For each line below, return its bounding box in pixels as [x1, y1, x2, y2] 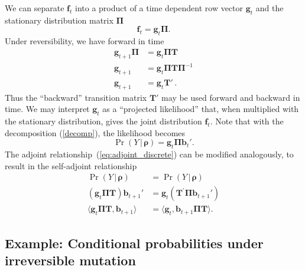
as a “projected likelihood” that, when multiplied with [102, 103, 299, 115]
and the [255, 2, 284, 14]
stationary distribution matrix [5, 14, 113, 26]
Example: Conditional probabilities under [5, 233, 264, 252]
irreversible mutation [5, 251, 136, 269]
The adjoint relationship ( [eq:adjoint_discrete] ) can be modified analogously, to [5, 148, 294, 160]
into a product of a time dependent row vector [75, 2, 244, 14]
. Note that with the [210, 115, 284, 127]
